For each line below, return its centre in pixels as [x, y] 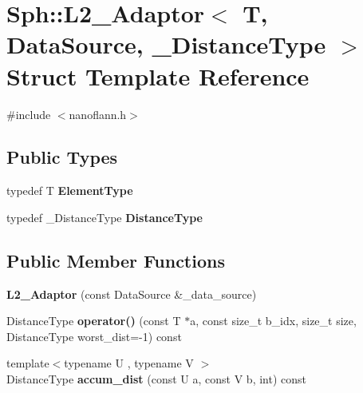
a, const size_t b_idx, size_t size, [273, 321]
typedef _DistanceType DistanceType [105, 217]
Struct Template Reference [158, 75]
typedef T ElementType [70, 191]
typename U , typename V [129, 363]
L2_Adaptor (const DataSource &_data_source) [132, 294]
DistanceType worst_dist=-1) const [94, 336]
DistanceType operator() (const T [94, 321]
